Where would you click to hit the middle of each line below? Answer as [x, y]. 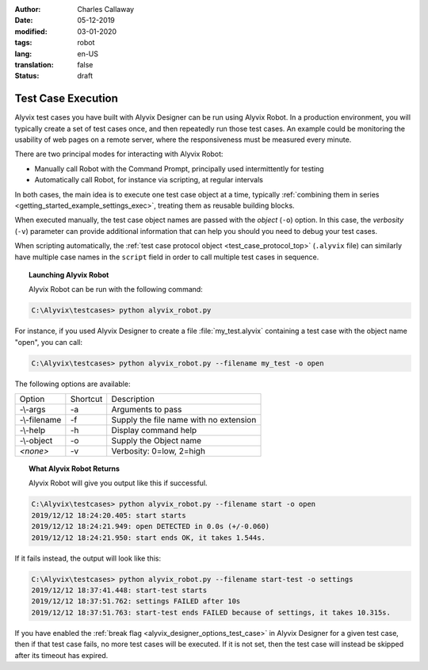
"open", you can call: [49, 342]
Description [133, 399]
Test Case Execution [67, 99]
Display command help [154, 431]
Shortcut [86, 399]
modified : [31, 31]
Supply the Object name [157, 441]
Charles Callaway [106, 9]
